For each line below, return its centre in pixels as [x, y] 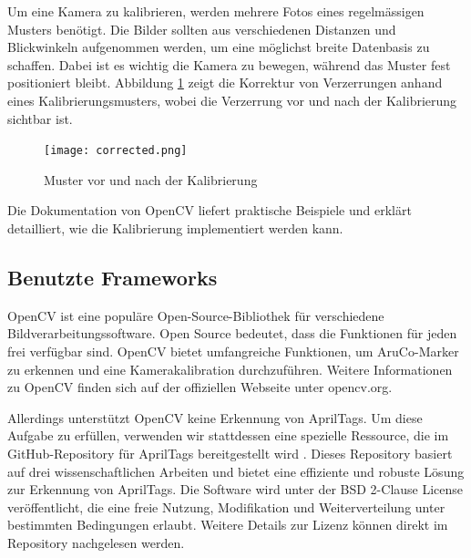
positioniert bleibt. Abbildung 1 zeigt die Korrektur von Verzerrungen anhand [225, 83]
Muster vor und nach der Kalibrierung [151, 179]
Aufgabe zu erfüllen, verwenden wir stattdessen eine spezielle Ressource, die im [228, 435]
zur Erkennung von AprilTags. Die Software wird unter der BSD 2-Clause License [235, 489]
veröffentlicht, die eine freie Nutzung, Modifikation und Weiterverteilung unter [226, 506]
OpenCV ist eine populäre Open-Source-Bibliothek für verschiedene [196, 315]
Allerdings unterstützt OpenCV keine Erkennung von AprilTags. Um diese [215, 417]
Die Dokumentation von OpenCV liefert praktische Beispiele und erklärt [210, 210]
